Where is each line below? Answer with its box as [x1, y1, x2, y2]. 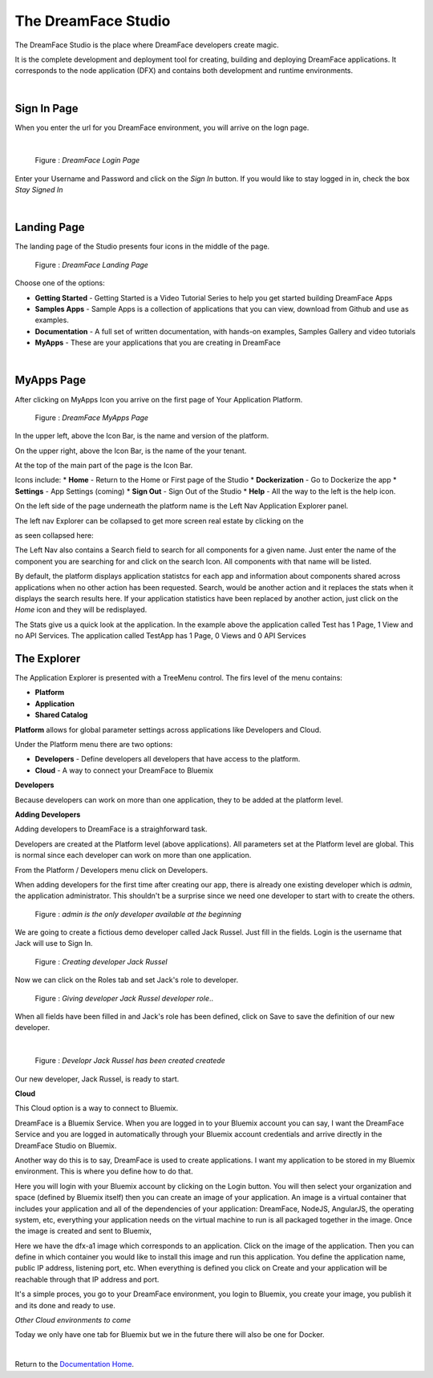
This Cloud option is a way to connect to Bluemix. [14, 1103, 179, 1113]
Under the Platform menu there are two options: [14, 740, 173, 750]
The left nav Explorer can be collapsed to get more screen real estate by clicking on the [14, 515, 304, 525]
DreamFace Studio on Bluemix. [14, 1141, 117, 1150]
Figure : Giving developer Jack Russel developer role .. [34, 993, 214, 1003]
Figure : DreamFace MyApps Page [34, 413, 148, 422]
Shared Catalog [34, 710, 88, 720]
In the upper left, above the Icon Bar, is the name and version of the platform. [14, 431, 269, 441]
